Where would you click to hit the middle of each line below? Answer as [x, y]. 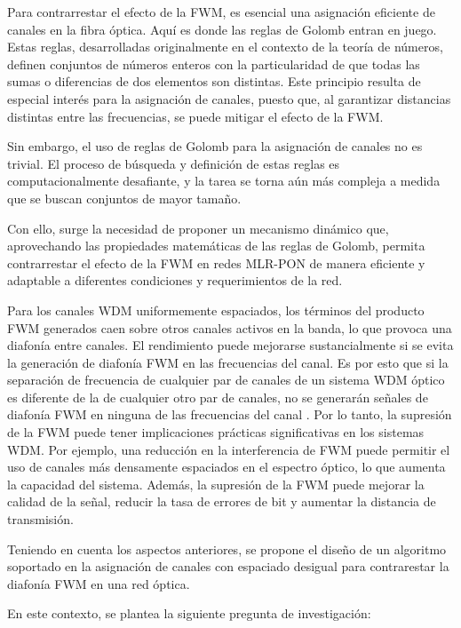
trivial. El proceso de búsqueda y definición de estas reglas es [174, 163]
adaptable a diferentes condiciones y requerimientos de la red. [175, 280]
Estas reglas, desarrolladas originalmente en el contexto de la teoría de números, [225, 47]
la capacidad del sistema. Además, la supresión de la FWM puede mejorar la [216, 484]
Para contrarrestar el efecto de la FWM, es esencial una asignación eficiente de [221, 12]
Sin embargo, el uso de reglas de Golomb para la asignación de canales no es [215, 146]
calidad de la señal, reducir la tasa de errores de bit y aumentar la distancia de [222, 501]
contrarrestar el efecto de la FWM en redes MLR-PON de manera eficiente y [216, 262]
